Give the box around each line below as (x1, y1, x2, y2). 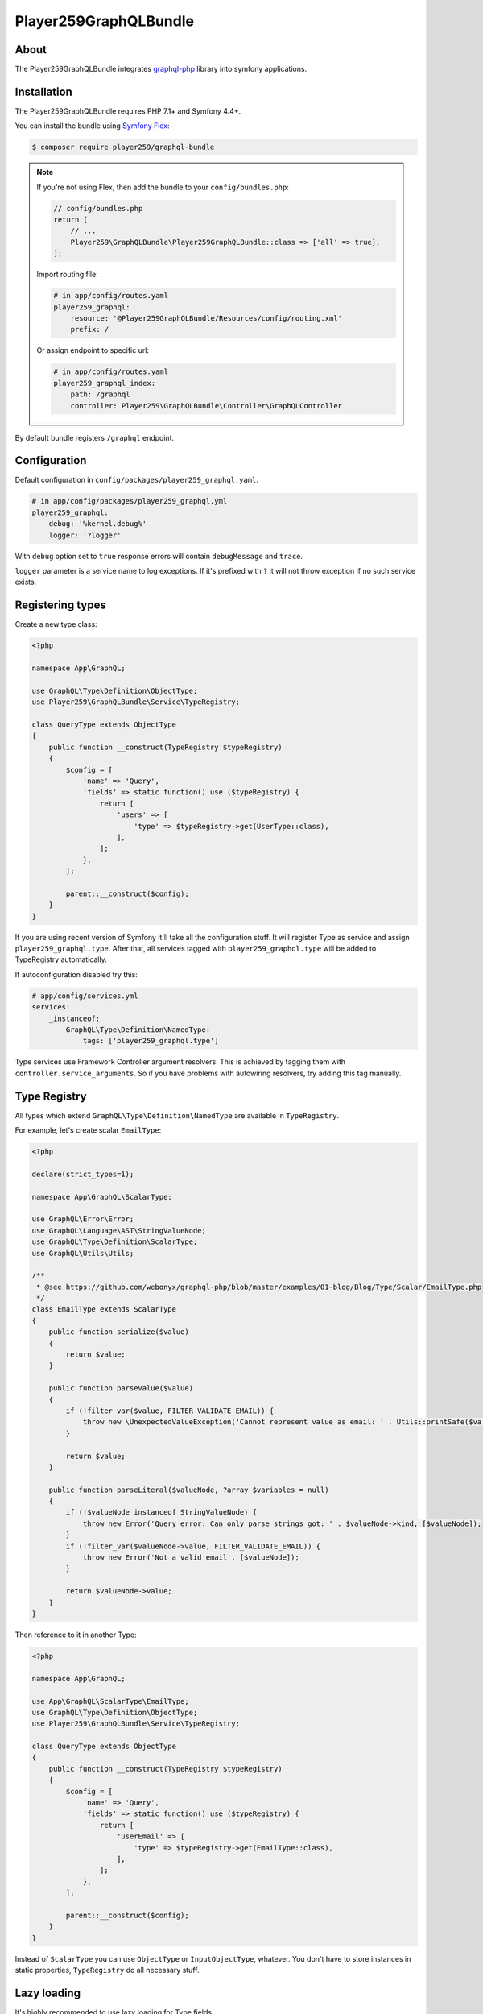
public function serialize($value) (48, 1328, 189, 1336)
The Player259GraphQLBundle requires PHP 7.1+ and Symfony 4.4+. (14, 106, 242, 116)
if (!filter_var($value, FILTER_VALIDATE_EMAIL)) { (65, 1406, 275, 1415)
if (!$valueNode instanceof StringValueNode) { (65, 1507, 258, 1517)
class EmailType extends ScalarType (31, 1305, 177, 1314)
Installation (14, 85, 72, 98)
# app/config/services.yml (31, 991, 138, 1001)
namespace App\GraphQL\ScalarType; (31, 1192, 172, 1201)
